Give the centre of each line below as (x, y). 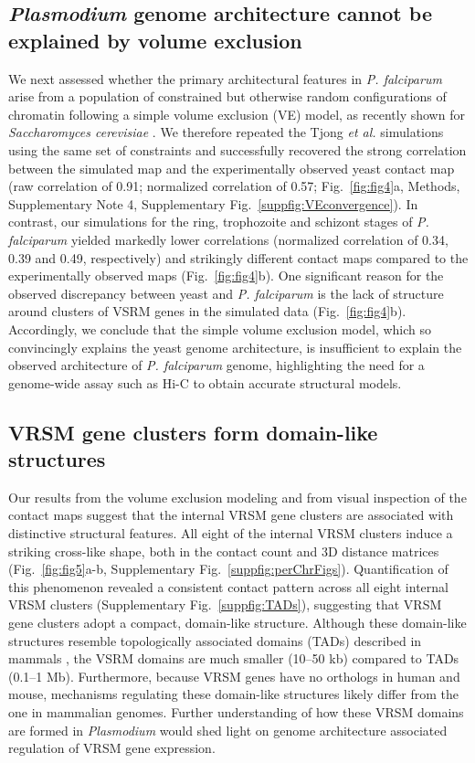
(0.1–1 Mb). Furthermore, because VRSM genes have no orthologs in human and (234, 676)
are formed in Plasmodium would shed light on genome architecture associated (228, 730)
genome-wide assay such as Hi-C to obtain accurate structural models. (205, 382)
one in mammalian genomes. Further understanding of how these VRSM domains (236, 712)
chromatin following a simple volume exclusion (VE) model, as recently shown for (237, 114)
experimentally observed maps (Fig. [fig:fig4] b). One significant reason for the (226, 276)
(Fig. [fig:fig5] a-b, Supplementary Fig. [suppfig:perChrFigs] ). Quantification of (228, 569)
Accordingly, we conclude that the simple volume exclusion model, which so (220, 329)
